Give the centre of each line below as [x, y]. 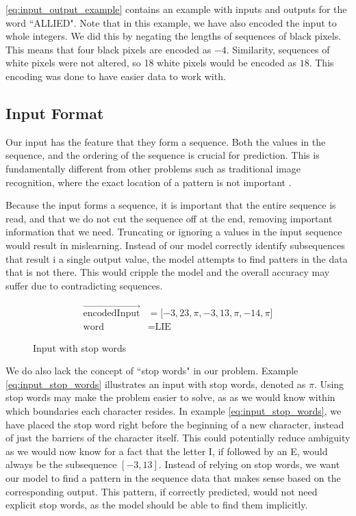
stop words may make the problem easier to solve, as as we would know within [170, 397]
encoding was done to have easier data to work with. [116, 76]
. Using [329, 384]
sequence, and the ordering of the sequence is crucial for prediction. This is [163, 155]
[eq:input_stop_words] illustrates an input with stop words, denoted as [156, 384]
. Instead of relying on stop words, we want [249, 464]
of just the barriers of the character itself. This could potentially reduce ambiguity [178, 438]
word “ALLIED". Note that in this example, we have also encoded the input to [171, 22]
